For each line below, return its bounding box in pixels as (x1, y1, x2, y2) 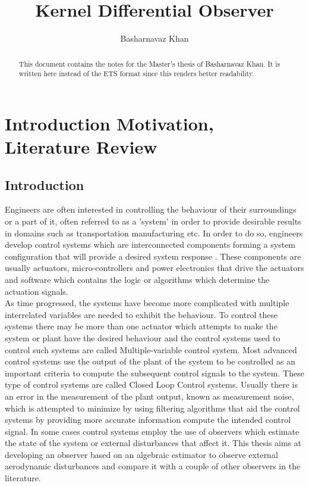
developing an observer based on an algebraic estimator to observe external (5, 448, 278, 460)
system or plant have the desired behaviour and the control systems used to (5, 331, 280, 344)
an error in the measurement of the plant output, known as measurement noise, (5, 390, 294, 402)
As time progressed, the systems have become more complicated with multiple (5, 297, 289, 309)
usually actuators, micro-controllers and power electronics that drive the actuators (5, 261, 304, 274)
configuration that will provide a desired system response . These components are (5, 250, 301, 262)
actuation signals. (5, 285, 68, 297)
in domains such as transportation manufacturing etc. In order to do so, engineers (5, 226, 303, 239)
